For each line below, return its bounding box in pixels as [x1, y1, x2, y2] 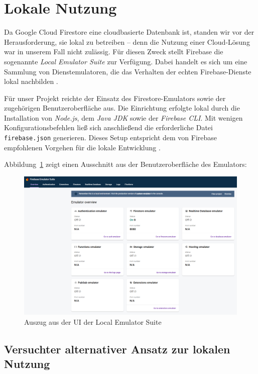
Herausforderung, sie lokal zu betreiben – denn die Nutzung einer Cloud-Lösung [4, 36, 250, 47]
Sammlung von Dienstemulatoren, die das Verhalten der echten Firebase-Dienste [4, 66, 251, 76]
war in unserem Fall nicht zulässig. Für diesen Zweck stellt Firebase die [4, 46, 223, 57]
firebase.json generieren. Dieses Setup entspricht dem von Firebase [4, 132, 217, 143]
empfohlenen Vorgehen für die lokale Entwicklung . [4, 142, 161, 152]
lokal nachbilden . [4, 76, 58, 86]
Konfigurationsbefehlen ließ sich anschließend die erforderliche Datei [4, 122, 213, 133]
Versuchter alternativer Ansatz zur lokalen [4, 341, 230, 356]
